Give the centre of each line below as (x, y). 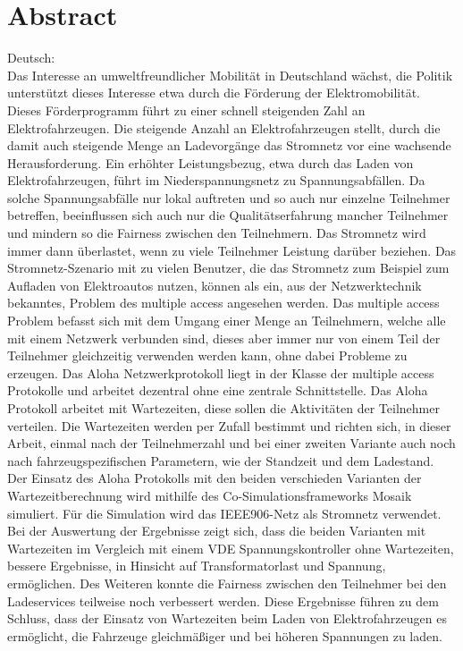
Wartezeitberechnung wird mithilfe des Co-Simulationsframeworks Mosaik (210, 495)
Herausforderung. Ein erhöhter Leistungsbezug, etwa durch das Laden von (210, 162)
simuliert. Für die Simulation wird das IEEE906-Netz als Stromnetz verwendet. (224, 513)
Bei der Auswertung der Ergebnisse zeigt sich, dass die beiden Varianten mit (217, 531)
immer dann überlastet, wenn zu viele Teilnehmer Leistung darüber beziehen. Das (232, 250)
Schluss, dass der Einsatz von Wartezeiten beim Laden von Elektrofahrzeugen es (227, 618)
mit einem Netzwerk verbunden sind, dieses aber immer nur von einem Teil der (224, 338)
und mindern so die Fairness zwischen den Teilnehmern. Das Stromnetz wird (217, 233)
